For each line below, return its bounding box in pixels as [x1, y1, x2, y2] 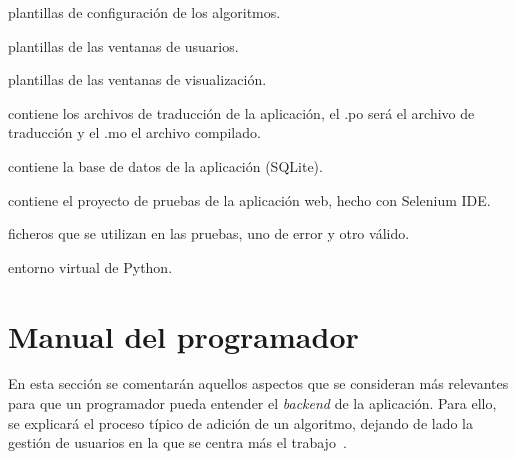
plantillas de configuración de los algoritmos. [8, 2, 281, 22]
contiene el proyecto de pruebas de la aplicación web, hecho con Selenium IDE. [8, 189, 491, 210]
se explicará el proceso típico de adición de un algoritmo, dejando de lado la [8, 412, 473, 433]
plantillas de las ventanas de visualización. [8, 69, 267, 90]
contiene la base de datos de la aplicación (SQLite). [8, 155, 323, 176]
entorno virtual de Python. [8, 256, 173, 277]
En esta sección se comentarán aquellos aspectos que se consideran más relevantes [8, 373, 509, 394]
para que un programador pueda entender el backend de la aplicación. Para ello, [8, 393, 497, 414]
